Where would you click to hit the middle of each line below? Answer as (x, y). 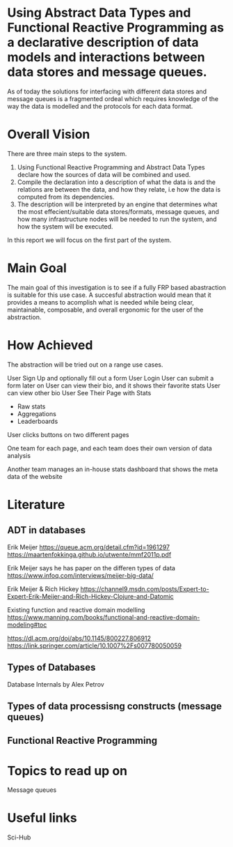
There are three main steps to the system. (67, 153)
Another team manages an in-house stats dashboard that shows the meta (113, 469)
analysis (19, 455)
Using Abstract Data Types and (99, 13)
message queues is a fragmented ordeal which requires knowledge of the (113, 98)
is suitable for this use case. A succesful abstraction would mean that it (109, 295)
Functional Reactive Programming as (116, 28)
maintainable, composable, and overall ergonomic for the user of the (105, 310)
